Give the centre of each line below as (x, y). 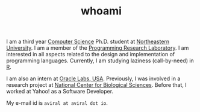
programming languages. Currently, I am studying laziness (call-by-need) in (100, 60)
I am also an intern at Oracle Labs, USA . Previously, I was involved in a (93, 78)
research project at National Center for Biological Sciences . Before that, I (96, 85)
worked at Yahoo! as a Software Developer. (60, 92)
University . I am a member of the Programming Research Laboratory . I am (98, 48)
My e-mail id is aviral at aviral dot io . (57, 103)
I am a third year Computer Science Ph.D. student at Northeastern (88, 42)
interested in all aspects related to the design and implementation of (91, 55)
